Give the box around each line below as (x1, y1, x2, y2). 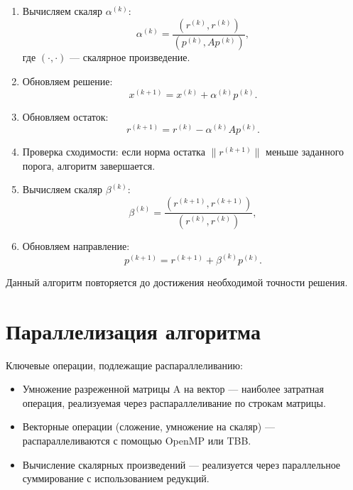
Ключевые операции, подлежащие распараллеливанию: (6, 357, 243, 372)
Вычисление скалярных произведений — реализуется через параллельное (22, 457, 341, 472)
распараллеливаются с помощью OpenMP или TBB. (22, 433, 251, 448)
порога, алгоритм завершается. (22, 158, 156, 173)
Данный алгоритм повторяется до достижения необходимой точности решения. (6, 274, 348, 289)
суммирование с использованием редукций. (22, 471, 210, 486)
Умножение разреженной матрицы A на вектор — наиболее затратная (22, 381, 324, 396)
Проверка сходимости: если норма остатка (22, 144, 205, 159)
